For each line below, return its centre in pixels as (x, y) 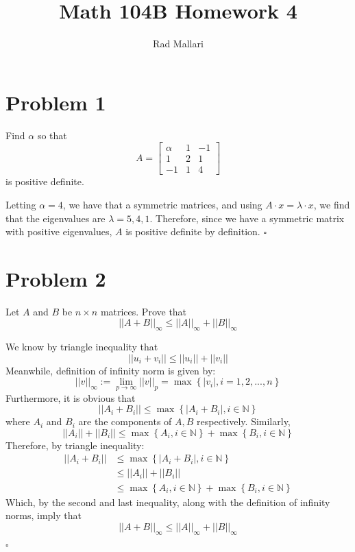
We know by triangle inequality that (82, 347)
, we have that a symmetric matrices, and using (162, 204)
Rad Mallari (178, 44)
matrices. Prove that (144, 311)
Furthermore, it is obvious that (71, 397)
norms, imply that (44, 515)
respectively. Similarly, (244, 421)
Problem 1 (56, 102)
